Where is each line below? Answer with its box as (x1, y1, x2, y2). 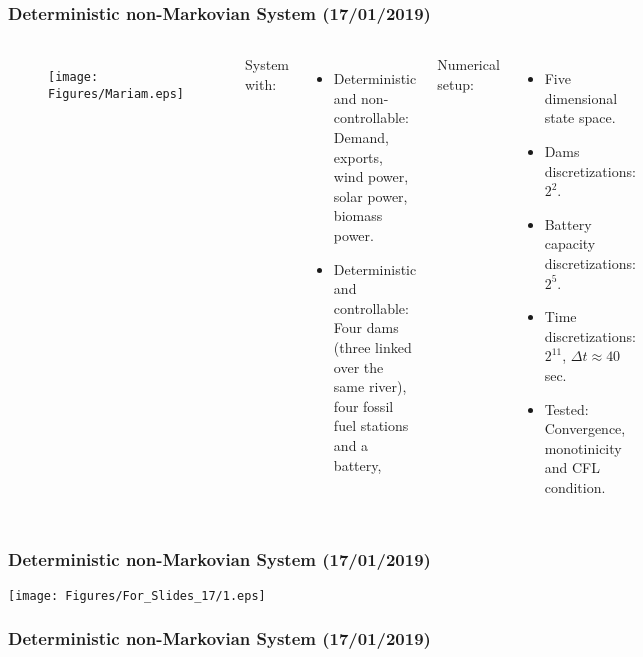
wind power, (333, 166, 409, 187)
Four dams (333, 317, 399, 338)
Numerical (437, 54, 500, 75)
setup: (437, 73, 474, 94)
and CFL (544, 457, 600, 478)
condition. (544, 476, 606, 497)
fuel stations (333, 415, 409, 436)
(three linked (333, 336, 412, 357)
